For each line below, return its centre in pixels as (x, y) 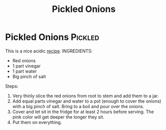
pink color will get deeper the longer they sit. (58, 117)
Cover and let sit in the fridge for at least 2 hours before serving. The (83, 112)
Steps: (12, 86)
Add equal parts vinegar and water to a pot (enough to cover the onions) (87, 101)
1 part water (25, 71)
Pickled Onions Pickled (52, 37)
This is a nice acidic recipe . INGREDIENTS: (49, 51)
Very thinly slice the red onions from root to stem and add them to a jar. (85, 96)
